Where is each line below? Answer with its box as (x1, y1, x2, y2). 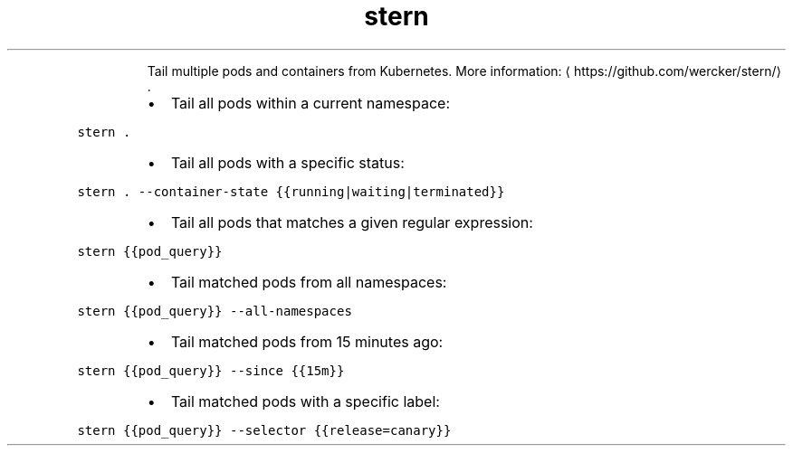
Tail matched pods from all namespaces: (170, 272, 447, 291)
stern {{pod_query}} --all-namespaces (77, 303, 352, 318)
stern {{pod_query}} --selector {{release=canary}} (77, 422, 452, 438)
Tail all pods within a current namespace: (170, 93, 451, 112)
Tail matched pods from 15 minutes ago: (170, 332, 444, 351)
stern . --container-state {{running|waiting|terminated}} (77, 184, 505, 199)
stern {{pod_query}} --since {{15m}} (77, 363, 345, 378)
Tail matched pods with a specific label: (170, 392, 440, 411)
